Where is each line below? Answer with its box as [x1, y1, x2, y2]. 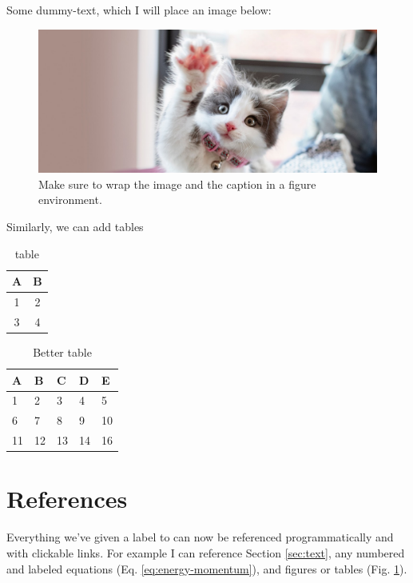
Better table [33, 344, 92, 361]
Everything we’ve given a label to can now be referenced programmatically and [6, 529, 394, 545]
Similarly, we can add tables [6, 218, 144, 235]
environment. [38, 191, 102, 208]
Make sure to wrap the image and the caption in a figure [38, 175, 316, 192]
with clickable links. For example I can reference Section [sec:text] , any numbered [6, 544, 405, 561]
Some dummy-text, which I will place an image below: [6, 2, 272, 18]
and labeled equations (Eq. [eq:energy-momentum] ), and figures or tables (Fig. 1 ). [6, 560, 407, 577]
